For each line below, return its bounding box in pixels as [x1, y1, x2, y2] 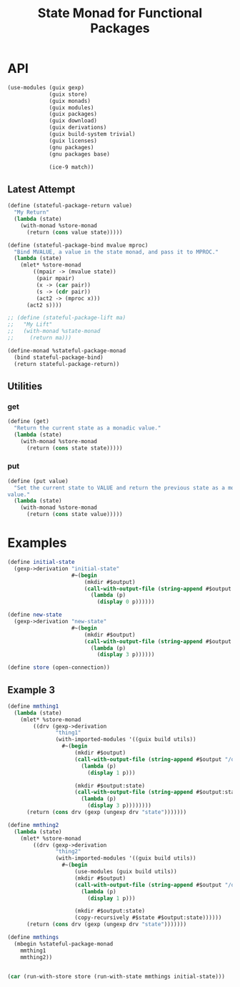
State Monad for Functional [37, 5, 203, 21]
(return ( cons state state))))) [26, 445, 123, 452]
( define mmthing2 [7, 821, 59, 828]
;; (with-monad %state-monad [7, 327, 101, 335]
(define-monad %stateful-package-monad [7, 347, 126, 354]
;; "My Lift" [7, 321, 53, 328]
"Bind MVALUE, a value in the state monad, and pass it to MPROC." [14, 248, 219, 255]
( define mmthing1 [7, 703, 59, 710]
